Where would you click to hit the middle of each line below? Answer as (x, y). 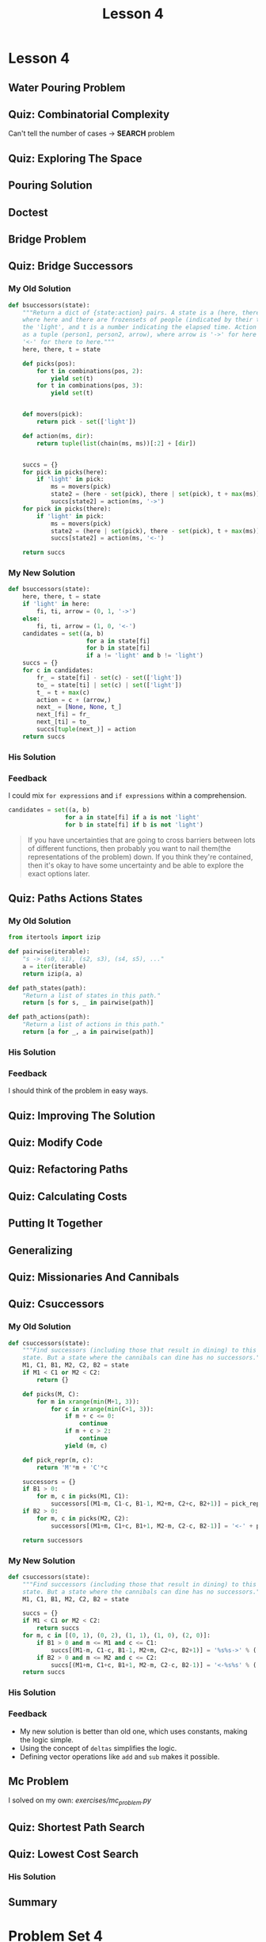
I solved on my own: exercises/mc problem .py (80, 1801)
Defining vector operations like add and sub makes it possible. (120, 1757)
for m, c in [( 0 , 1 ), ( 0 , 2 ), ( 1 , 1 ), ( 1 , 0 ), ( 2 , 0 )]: (117, 1636)
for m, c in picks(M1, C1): (83, 1497)
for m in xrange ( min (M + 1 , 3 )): (88, 1402)
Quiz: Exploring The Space (75, 158)
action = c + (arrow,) (74, 700)
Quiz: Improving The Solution (82, 1115)
